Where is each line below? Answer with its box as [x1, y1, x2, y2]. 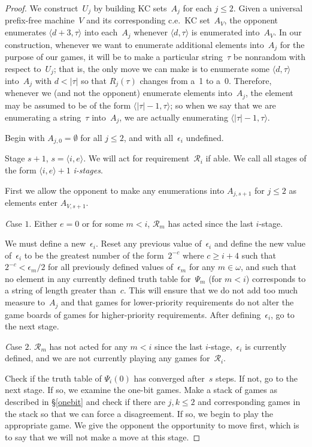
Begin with [5, 131, 45, 143]
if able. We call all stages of [205, 152, 307, 164]
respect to [5, 62, 41, 74]
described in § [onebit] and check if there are [5, 395, 165, 408]
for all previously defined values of [48, 260, 174, 273]
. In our [274, 26, 302, 38]
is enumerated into [191, 26, 260, 38]
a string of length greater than [5, 284, 116, 296]
